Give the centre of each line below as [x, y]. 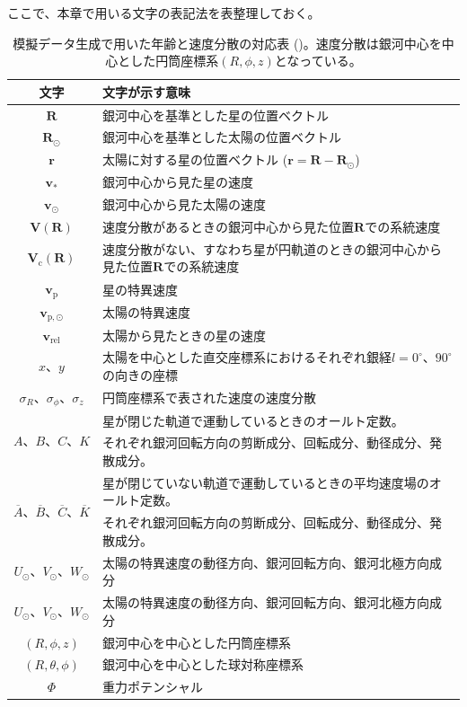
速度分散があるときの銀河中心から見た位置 [229, 226]
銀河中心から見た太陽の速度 [185, 204]
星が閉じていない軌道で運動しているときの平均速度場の [266, 482]
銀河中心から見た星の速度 [178, 182]
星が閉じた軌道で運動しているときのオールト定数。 [253, 420]
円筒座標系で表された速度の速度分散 [210, 398]
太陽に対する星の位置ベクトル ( [195, 159]
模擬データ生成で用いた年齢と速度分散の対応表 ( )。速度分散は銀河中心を [227, 43]
